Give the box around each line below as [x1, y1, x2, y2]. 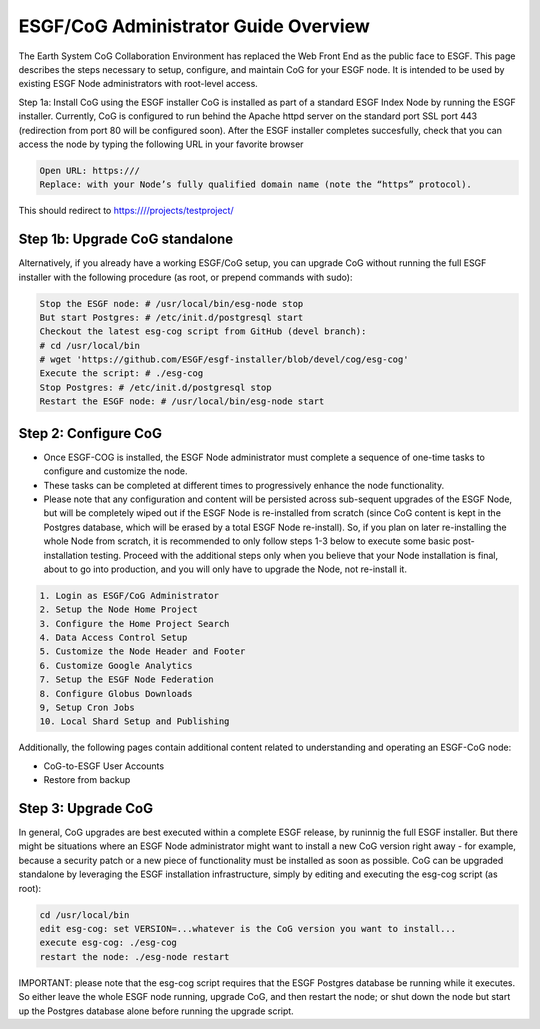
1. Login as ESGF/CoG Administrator [39, 590, 220, 601]
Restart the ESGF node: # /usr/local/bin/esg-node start [39, 396, 325, 407]
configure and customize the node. [43, 465, 189, 477]
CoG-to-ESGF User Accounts [43, 760, 165, 772]
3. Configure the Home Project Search [39, 618, 230, 629]
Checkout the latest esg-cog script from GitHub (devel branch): [39, 326, 367, 337]
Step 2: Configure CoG [18, 425, 162, 442]
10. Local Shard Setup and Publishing [39, 716, 230, 727]
